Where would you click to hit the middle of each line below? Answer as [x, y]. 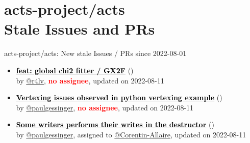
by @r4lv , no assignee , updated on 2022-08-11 [90, 80]
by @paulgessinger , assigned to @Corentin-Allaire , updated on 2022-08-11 [131, 134]
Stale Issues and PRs [80, 29]
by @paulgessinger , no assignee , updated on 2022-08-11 [105, 107]
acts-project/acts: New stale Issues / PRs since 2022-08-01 [95, 53]
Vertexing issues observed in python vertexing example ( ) [119, 97]
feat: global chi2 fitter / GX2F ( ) [75, 70]
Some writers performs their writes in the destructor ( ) [115, 124]
